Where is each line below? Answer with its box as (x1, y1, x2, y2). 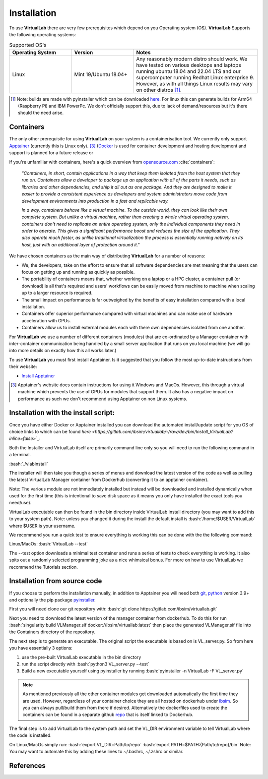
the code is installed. (9, 732, 52, 738)
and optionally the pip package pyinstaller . (9, 597, 96, 602)
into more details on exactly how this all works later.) (9, 348, 117, 354)
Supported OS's (9, 41, 47, 48)
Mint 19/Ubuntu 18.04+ (74, 71, 128, 78)
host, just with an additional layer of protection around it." (21, 241, 140, 247)
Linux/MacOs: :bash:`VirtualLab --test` (9, 541, 88, 547)
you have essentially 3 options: (9, 645, 73, 651)
